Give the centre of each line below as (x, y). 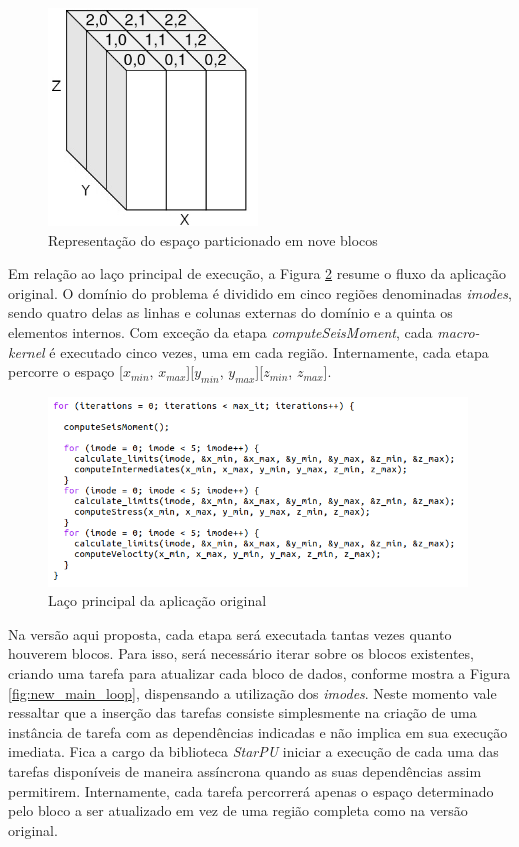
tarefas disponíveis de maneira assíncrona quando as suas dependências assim (245, 770)
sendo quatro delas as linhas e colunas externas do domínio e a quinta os (230, 312)
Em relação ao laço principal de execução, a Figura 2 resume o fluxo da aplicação (257, 273)
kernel (26, 351)
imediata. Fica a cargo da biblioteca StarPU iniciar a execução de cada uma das (253, 751)
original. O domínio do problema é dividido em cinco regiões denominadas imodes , (260, 292)
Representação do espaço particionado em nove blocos (213, 239)
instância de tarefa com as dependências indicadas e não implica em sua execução (258, 731)
